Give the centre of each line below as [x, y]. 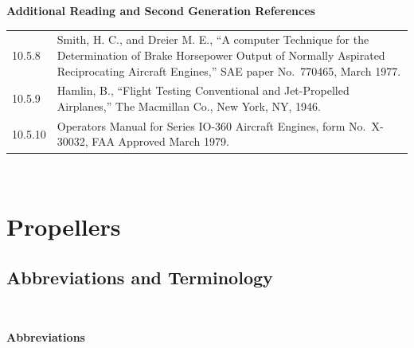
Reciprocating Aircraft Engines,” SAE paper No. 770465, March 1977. [229, 70]
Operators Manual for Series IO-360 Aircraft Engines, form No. [211, 125]
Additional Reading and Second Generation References [161, 10]
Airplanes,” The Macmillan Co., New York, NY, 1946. [189, 106]
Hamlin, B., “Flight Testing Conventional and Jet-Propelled [203, 90]
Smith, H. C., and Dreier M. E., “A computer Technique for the [213, 39]
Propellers [64, 227]
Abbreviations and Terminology [140, 277]
